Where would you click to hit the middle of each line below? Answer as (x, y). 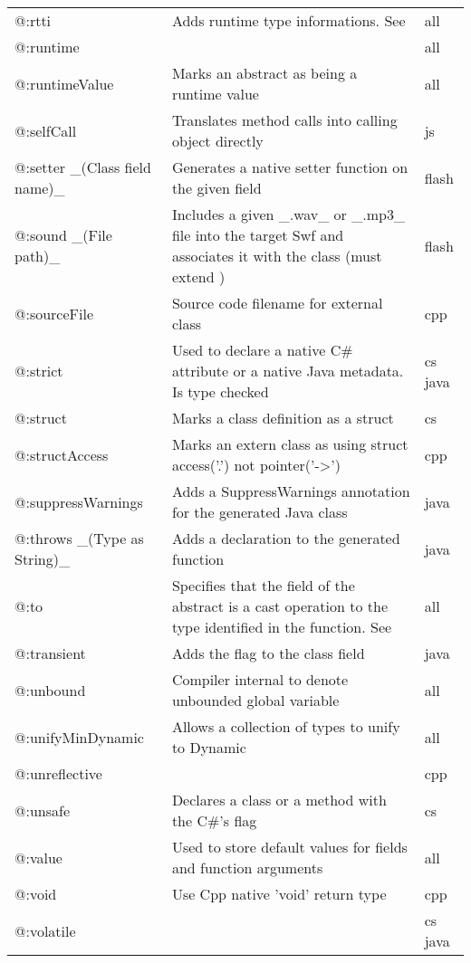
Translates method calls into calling (284, 120)
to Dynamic (209, 747)
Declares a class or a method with (279, 800)
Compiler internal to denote (260, 679)
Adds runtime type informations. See (288, 20)
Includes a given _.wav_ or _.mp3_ (288, 214)
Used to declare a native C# (262, 350)
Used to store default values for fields (289, 847)
